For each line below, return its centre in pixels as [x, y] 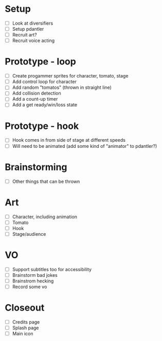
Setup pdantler [28, 29]
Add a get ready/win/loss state [45, 105]
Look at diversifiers [33, 23]
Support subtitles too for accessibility [52, 269]
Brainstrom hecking [33, 281]
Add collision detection [37, 93]
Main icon [23, 334]
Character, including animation [45, 217]
